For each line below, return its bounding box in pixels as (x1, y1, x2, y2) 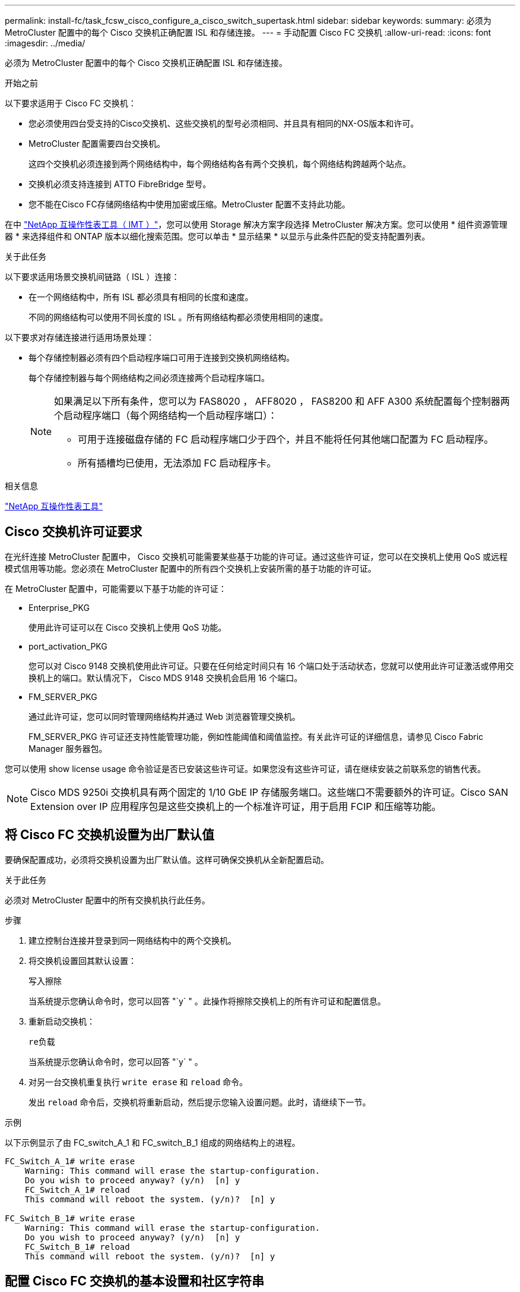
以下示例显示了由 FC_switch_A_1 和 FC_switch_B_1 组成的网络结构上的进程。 (5, 1137, 300, 1148)
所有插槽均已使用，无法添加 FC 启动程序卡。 (78, 457, 277, 469)
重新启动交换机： (28, 1016, 95, 1026)
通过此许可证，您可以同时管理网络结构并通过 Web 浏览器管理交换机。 (28, 711, 300, 721)
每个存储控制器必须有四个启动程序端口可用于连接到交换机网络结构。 (28, 352, 294, 363)
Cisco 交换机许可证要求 (5, 524, 142, 540)
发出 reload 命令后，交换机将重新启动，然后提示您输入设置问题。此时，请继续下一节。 (28, 1096, 371, 1107)
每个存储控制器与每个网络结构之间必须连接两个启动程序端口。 (28, 373, 269, 383)
